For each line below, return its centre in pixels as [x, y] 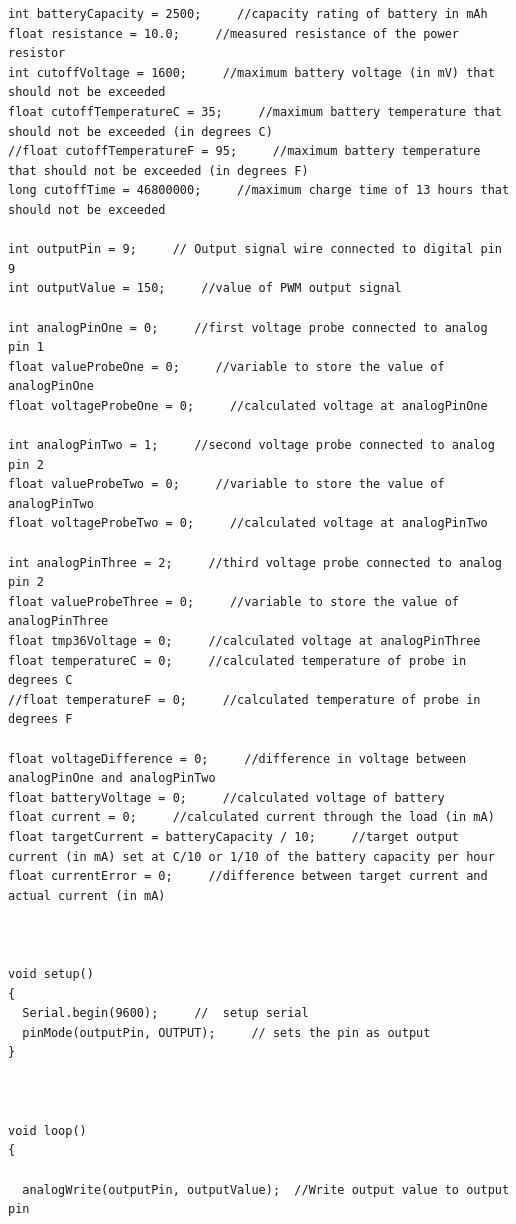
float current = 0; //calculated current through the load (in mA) [251, 817]
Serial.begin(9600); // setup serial [165, 1013]
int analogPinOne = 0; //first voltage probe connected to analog [248, 327]
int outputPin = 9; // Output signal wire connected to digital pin [255, 249]
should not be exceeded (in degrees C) [140, 131]
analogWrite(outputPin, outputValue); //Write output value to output [266, 1189]
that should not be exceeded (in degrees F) [158, 170]
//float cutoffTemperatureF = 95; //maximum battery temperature [244, 151]
